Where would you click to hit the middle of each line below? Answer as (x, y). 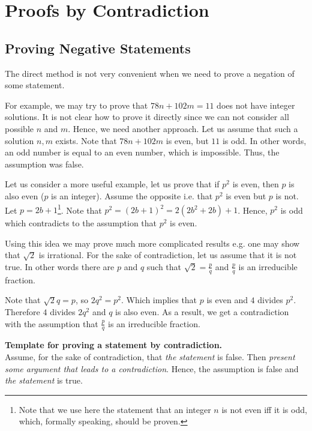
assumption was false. (44, 164)
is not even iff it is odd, (264, 409)
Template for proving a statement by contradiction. (114, 345)
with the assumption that (52, 323)
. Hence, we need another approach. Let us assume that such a (183, 128)
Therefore (22, 311)
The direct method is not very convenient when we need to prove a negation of (150, 73)
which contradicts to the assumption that (81, 223)
